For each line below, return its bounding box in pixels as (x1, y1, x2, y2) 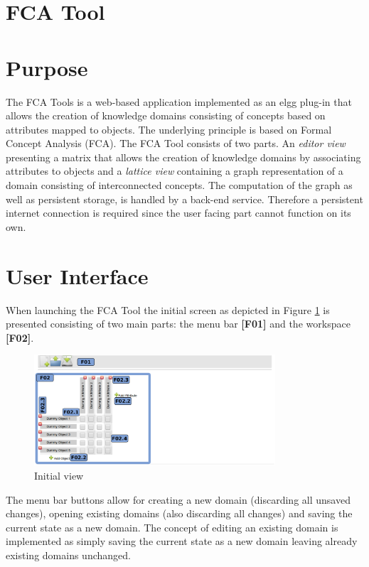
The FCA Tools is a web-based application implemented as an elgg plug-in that (6, 94, 352, 109)
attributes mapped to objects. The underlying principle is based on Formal (6, 121, 332, 136)
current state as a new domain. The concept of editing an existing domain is (6, 519, 338, 534)
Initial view (34, 468, 84, 482)
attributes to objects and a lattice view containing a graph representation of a (6, 163, 343, 178)
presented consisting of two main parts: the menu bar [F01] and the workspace (6, 316, 351, 331)
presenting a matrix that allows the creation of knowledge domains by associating (6, 149, 361, 164)
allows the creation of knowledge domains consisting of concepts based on (6, 108, 326, 123)
